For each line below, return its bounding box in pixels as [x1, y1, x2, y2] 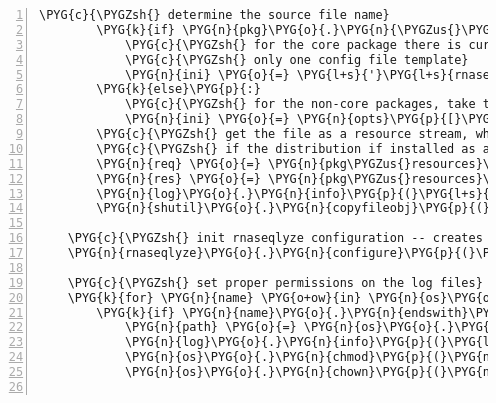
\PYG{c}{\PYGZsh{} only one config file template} [124, 52, 469, 67]
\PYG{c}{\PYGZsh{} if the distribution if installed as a [96, 141, 491, 156]
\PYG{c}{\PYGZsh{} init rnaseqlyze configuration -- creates [67, 231, 483, 246]
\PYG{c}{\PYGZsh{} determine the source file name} [39, 8, 390, 22]
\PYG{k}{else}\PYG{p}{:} [96, 82, 261, 97]
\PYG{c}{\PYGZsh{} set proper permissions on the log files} [67, 275, 483, 290]
